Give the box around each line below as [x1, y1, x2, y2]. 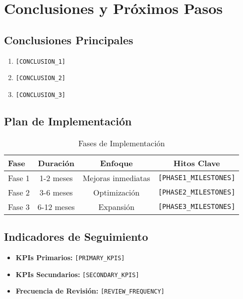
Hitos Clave [173, 157, 220, 169]
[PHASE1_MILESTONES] [158, 174, 236, 182]
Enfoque [100, 157, 133, 169]
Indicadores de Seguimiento [4, 229, 148, 244]
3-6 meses [39, 186, 73, 198]
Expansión [98, 200, 135, 212]
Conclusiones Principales [4, 32, 133, 47]
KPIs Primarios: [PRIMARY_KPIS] [15, 252, 125, 262]
